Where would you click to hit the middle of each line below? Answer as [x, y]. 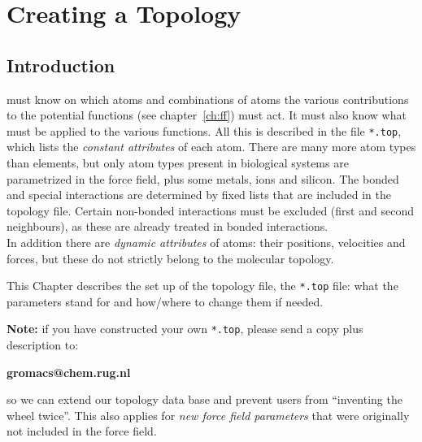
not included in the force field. [82, 431]
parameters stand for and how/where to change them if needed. [165, 301]
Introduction [61, 65]
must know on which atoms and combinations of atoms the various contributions [208, 99]
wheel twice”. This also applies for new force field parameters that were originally [208, 415]
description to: [43, 345]
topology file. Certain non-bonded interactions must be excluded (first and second [210, 210]
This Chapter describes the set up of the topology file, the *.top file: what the [202, 286]
